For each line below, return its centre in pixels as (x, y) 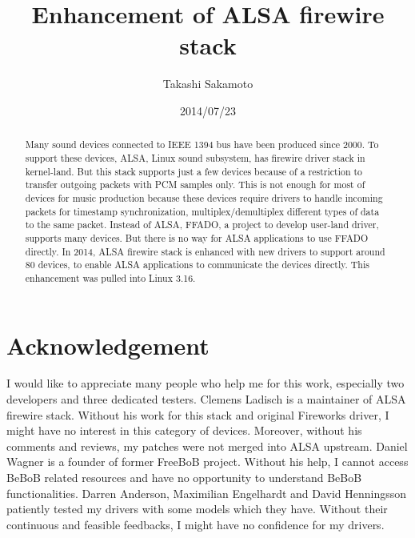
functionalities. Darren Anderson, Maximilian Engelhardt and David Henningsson (207, 493)
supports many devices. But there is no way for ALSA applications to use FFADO (197, 237)
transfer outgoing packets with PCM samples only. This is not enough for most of (195, 185)
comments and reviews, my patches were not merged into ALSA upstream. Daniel (207, 446)
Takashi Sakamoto (208, 84)
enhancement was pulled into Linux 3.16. (110, 277)
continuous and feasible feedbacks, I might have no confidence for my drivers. (196, 524)
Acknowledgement (108, 345)
